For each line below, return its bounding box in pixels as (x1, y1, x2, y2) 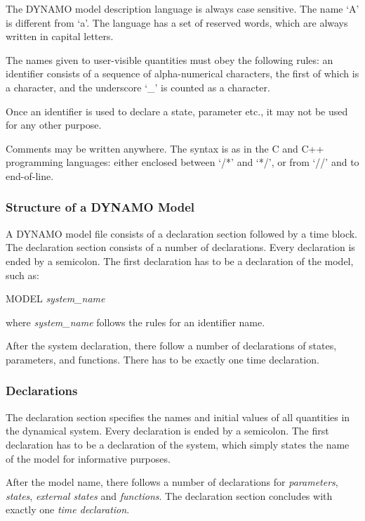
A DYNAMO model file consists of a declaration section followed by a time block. (6, 226, 358, 240)
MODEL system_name (6, 291, 105, 306)
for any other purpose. (6, 117, 102, 132)
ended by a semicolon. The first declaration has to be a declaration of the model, (6, 253, 354, 268)
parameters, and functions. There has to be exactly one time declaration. (6, 352, 319, 366)
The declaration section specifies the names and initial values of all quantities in (6, 409, 350, 424)
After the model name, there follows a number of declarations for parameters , (6, 475, 338, 489)
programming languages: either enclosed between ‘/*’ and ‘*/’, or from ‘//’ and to (6, 155, 359, 169)
